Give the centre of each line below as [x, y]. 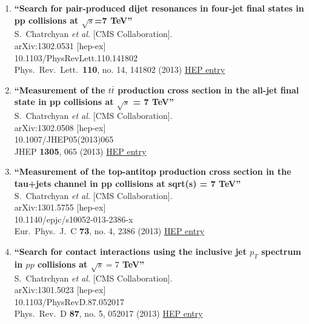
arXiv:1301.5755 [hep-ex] [60, 207]
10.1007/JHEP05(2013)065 [64, 139]
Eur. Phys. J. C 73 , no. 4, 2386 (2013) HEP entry [109, 231]
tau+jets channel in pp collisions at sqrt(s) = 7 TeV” [128, 184]
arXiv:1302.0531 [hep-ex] [60, 45]
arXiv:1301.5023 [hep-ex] [60, 290]
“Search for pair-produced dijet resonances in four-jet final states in [159, 8]
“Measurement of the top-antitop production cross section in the [153, 171]
